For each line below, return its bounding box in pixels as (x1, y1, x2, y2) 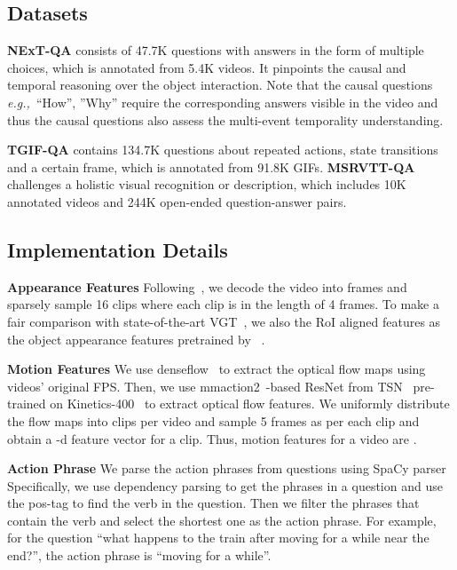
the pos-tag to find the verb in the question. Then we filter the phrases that (7, 494, 420, 512)
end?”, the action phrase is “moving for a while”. (7, 546, 272, 565)
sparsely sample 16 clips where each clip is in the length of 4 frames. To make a (7, 295, 440, 313)
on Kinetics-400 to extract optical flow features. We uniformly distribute (50, 394, 450, 413)
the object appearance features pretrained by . (7, 329, 265, 348)
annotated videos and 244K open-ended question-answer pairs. (7, 192, 347, 210)
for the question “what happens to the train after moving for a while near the (7, 528, 429, 547)
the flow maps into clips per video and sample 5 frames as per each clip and (7, 411, 420, 430)
